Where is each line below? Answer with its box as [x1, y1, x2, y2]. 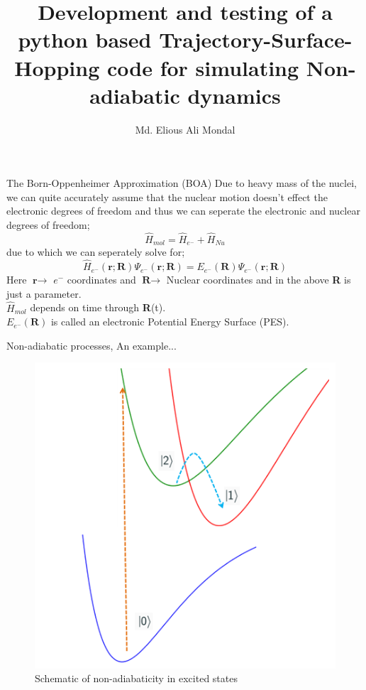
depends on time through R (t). [30, 300, 166, 315]
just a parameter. [6, 286, 82, 301]
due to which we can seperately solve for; [6, 244, 185, 259]
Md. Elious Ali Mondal [135, 122, 235, 136]
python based [18, 25, 152, 54]
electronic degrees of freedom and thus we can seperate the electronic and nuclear [6, 203, 360, 218]
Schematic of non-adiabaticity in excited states [35, 671, 238, 686]
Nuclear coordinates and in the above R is [166, 272, 351, 287]
